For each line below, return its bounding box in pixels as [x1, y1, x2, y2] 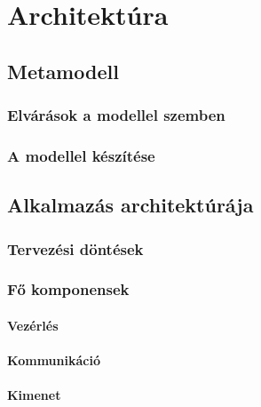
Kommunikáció [7, 351, 100, 370]
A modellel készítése [7, 144, 155, 166]
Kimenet [7, 386, 61, 404]
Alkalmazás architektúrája [7, 191, 254, 219]
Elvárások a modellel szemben [7, 104, 225, 126]
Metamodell [7, 57, 119, 84]
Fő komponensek [7, 278, 130, 300]
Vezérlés [7, 315, 59, 334]
